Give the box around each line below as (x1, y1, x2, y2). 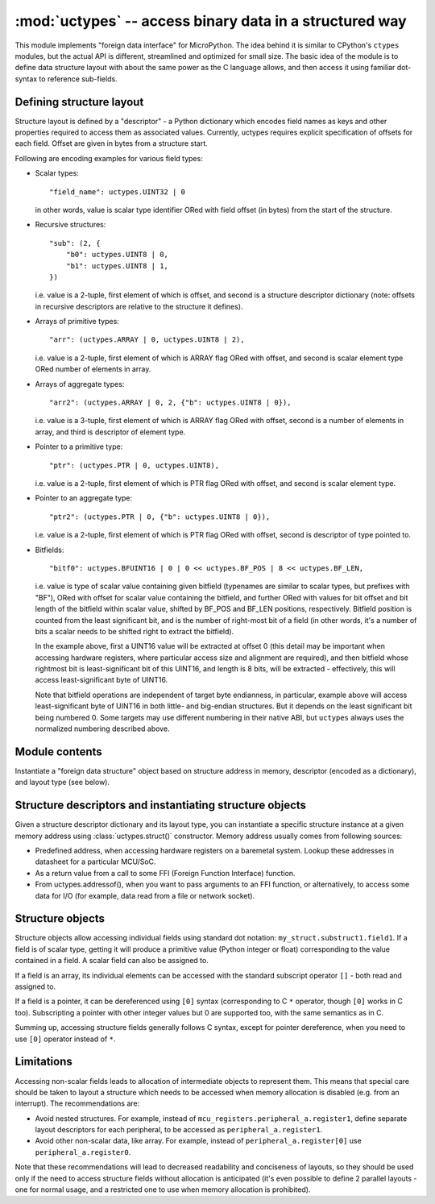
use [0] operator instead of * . (14, 1034, 116, 1044)
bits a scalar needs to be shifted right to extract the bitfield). (35, 626, 234, 636)
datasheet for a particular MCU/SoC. (35, 857, 156, 866)
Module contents (14, 745, 102, 758)
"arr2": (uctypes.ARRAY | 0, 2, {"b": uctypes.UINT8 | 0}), (49, 398, 292, 407)
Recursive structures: (35, 220, 106, 230)
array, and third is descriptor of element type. (35, 427, 186, 437)
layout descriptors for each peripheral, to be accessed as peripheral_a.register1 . (35, 1125, 323, 1135)
